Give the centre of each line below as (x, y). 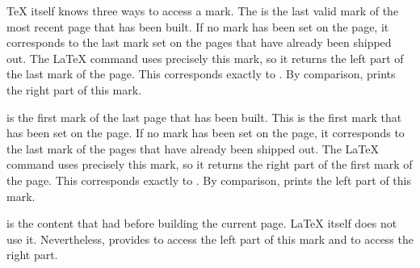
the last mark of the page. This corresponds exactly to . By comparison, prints (201, 74)
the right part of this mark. (74, 89)
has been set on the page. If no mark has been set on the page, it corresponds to (206, 133)
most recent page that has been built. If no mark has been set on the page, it (198, 26)
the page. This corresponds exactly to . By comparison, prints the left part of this (209, 180)
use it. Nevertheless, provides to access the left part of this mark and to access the (210, 239)
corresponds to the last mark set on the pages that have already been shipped (199, 42)
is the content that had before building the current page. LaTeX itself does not (202, 223)
